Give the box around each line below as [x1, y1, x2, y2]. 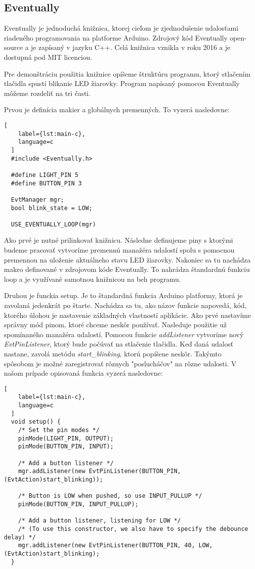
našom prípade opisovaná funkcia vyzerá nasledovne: [4, 368, 163, 378]
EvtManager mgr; [11, 196, 64, 203]
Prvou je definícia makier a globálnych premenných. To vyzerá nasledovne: [4, 104, 230, 115]
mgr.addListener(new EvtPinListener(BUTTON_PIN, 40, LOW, [18, 542, 213, 549]
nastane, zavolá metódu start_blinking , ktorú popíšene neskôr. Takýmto [4, 349, 221, 359]
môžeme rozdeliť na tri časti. [4, 88, 91, 98]
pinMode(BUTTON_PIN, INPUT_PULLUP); [18, 500, 139, 508]
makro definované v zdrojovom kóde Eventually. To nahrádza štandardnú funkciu [4, 264, 250, 274]
